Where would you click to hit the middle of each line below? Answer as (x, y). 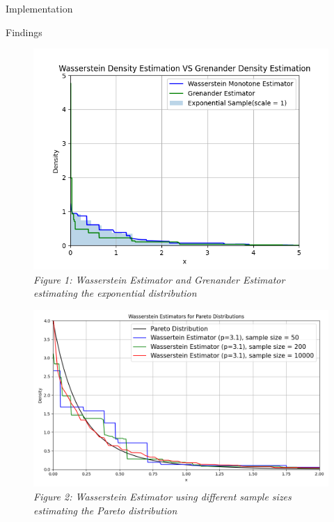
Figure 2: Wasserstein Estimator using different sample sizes (162, 496)
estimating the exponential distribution (115, 293)
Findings (24, 32)
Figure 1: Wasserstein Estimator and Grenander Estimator (159, 279)
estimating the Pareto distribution (105, 510)
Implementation (39, 8)
